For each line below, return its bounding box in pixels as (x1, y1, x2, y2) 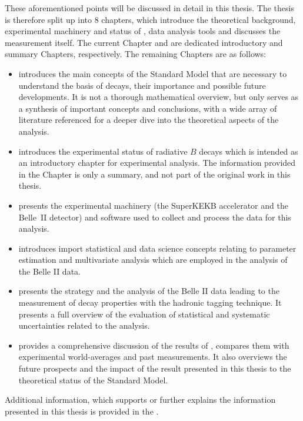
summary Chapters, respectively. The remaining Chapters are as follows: (5, 48, 267, 60)
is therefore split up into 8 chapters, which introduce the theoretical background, (5, 13, 296, 25)
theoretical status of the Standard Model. (18, 373, 168, 386)
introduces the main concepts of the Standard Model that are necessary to (18, 67, 287, 79)
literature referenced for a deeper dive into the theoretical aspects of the (18, 113, 279, 126)
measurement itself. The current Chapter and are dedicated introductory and (5, 36, 283, 48)
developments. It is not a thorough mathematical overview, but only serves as (18, 91, 299, 103)
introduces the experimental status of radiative (18, 145, 188, 157)
